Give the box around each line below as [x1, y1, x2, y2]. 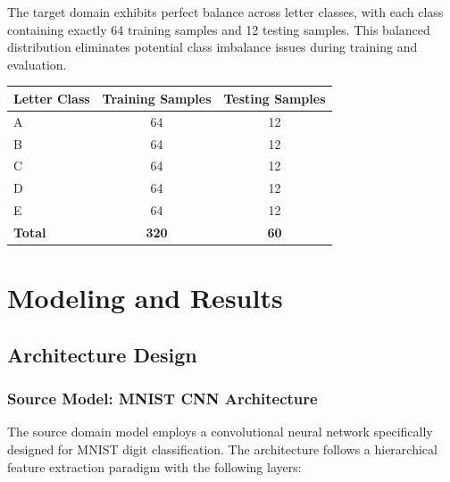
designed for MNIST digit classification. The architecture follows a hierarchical [7, 440, 437, 458]
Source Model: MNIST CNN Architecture [7, 387, 318, 410]
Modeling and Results [7, 279, 283, 316]
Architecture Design [7, 340, 197, 368]
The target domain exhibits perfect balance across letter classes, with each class [7, 3, 444, 21]
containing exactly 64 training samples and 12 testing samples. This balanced [7, 20, 430, 38]
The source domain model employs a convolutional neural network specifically [7, 422, 433, 441]
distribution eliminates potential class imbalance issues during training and [7, 37, 418, 56]
